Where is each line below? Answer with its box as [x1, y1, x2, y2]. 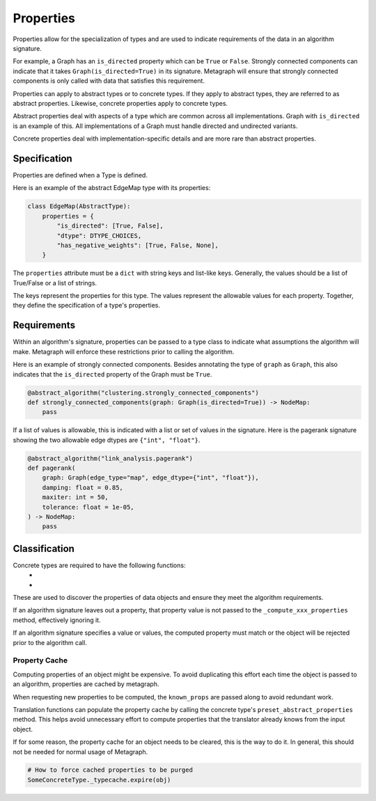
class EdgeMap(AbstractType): [27, 203, 131, 210]
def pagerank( [27, 464, 76, 473]
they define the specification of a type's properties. [13, 301, 160, 310]
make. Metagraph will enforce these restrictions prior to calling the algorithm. [13, 347, 235, 356]
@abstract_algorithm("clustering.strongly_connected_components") [27, 388, 259, 397]
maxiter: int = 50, [42, 493, 109, 501]
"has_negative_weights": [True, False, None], [56, 241, 219, 249]
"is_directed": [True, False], [56, 222, 164, 230]
